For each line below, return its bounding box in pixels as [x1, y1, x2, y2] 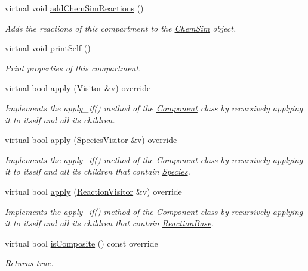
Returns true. [5, 257, 54, 269]
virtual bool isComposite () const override [5, 236, 158, 249]
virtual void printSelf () [5, 42, 91, 54]
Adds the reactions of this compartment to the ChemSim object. [5, 21, 236, 34]
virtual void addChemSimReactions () [5, 2, 144, 14]
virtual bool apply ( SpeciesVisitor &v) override [5, 133, 177, 146]
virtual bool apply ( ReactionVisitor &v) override [5, 185, 182, 197]
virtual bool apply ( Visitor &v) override [5, 82, 151, 94]
